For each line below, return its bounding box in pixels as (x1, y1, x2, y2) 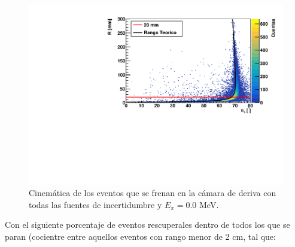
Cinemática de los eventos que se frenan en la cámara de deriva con (29, 186, 276, 199)
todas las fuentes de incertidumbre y (29, 198, 162, 210)
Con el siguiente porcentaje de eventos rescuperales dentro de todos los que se (5, 218, 290, 231)
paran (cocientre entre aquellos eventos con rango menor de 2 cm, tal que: (5, 230, 276, 243)
